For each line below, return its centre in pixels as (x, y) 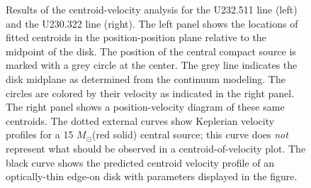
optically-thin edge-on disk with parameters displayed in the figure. (152, 176)
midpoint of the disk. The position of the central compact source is (151, 51)
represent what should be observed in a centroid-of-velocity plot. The (156, 148)
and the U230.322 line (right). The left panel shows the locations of (152, 23)
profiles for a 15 (40, 134)
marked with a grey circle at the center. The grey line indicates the (152, 65)
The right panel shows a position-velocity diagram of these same (145, 107)
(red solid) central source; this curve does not (190, 134)
